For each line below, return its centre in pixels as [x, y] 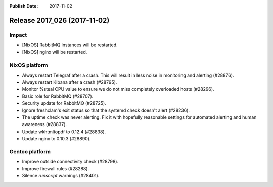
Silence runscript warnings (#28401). [61, 176]
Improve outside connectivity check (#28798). [70, 162]
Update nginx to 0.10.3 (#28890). [56, 139]
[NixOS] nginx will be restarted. [55, 52]
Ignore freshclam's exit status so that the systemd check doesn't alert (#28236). [106, 110]
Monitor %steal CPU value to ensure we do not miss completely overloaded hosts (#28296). [118, 89]
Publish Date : [24, 6]
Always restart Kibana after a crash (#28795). [70, 82]
